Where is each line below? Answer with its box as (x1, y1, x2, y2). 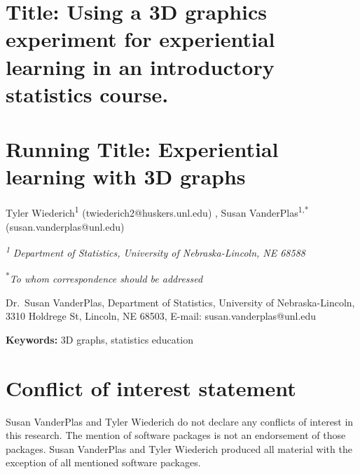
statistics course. (6, 79, 169, 108)
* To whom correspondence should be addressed (6, 269, 203, 285)
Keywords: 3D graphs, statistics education (6, 332, 193, 346)
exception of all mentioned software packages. (6, 455, 201, 470)
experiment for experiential (6, 25, 275, 53)
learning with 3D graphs (6, 162, 246, 191)
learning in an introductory (6, 52, 275, 81)
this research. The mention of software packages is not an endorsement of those (6, 428, 346, 442)
